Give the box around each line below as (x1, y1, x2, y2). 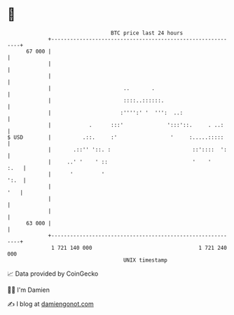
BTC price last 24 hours (111, 29, 184, 36)
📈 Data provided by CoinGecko (7, 269, 99, 278)
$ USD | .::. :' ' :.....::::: (7, 133, 224, 141)
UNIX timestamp (123, 256, 168, 264)
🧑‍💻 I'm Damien (7, 286, 50, 294)
